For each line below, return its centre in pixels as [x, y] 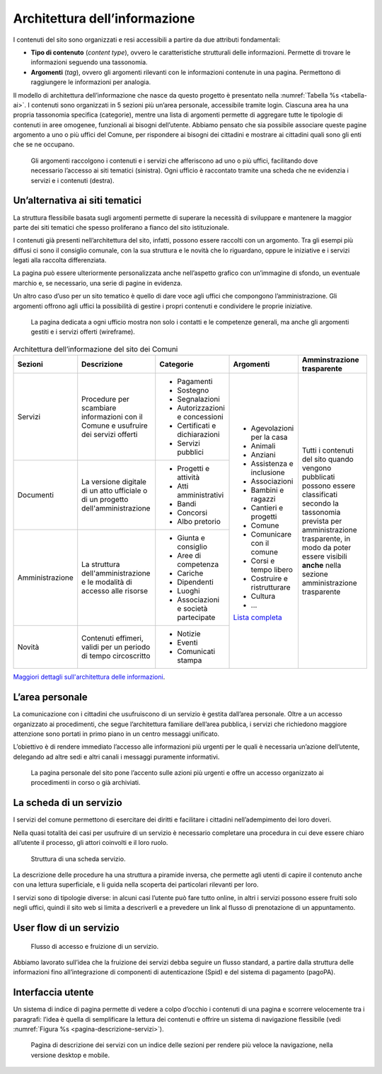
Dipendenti [195, 582]
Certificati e [197, 426]
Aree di [189, 556]
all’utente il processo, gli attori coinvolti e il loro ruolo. [91, 843]
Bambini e [267, 490]
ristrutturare [271, 587]
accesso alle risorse [115, 591]
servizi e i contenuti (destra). [73, 180]
